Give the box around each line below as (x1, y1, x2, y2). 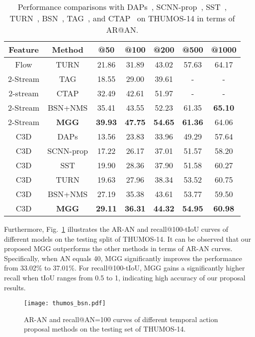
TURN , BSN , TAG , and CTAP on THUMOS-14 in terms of (9, 12, 235, 24)
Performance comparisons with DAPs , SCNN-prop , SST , (17, 1, 227, 12)
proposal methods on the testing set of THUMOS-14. (24, 324, 186, 334)
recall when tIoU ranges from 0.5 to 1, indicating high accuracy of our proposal (4, 272, 246, 282)
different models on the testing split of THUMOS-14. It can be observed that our (4, 233, 252, 244)
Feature (8, 44, 39, 55)
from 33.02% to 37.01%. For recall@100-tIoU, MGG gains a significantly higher (4, 263, 245, 273)
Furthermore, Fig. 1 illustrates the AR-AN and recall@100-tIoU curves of (4, 224, 229, 234)
